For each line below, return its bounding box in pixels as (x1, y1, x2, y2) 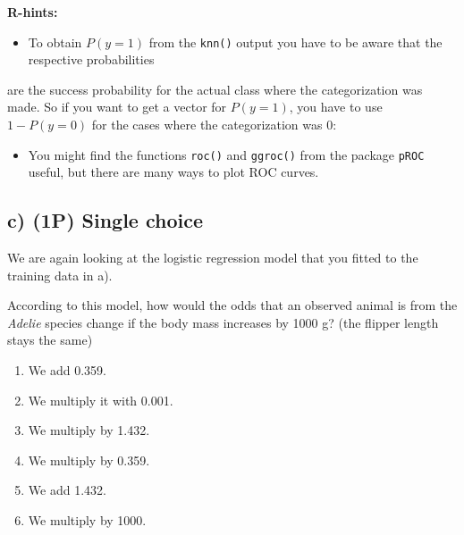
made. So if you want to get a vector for (7, 97, 227, 116)
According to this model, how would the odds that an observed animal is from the (7, 296, 458, 314)
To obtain (28, 32, 82, 51)
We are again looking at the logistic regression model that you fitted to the (7, 248, 418, 267)
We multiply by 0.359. (28, 450, 150, 469)
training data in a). (7, 265, 113, 284)
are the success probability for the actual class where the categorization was (7, 79, 423, 98)
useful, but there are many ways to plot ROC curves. (28, 163, 319, 181)
